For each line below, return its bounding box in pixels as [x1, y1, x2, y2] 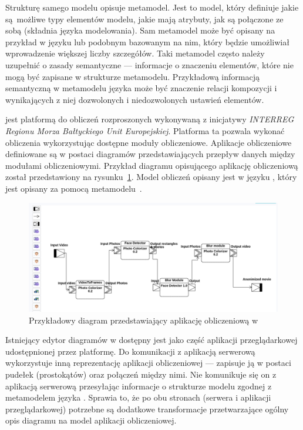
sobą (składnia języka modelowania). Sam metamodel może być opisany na [5, 24, 275, 36]
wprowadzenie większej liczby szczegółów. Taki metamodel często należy [5, 47, 265, 59]
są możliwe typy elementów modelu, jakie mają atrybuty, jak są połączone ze [5, 12, 284, 25]
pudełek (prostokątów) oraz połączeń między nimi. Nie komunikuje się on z [5, 368, 277, 380]
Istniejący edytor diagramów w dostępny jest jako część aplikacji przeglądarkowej [5, 334, 298, 346]
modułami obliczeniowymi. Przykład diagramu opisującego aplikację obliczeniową [5, 159, 298, 171]
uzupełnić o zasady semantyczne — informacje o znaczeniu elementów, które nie [5, 58, 294, 71]
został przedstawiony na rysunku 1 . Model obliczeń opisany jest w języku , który [5, 171, 297, 183]
